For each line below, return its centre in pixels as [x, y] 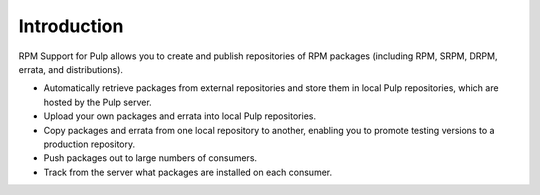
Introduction [71, 26]
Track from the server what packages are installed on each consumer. [188, 172]
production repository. [89, 144]
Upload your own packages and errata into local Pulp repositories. [180, 116]
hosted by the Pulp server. [97, 102]
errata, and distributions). [71, 69]
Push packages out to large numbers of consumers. [150, 158]
